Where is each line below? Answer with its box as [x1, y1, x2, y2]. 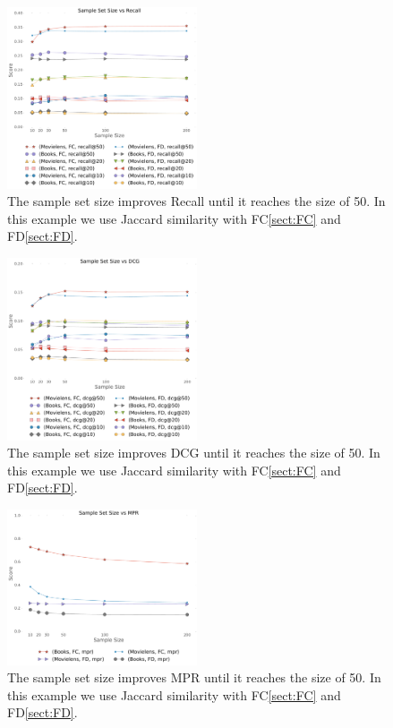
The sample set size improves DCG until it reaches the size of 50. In [7, 443, 380, 462]
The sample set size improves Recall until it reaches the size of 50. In [7, 192, 386, 210]
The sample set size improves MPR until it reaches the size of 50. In [7, 668, 381, 687]
